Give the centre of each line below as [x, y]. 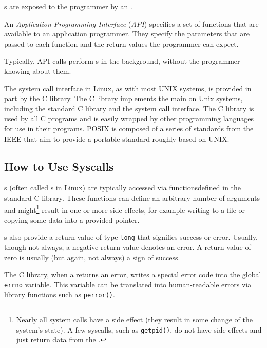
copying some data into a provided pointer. [72, 219]
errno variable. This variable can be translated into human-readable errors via [128, 284]
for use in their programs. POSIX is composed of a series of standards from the [129, 128]
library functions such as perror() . [60, 294]
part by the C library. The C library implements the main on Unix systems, [123, 98]
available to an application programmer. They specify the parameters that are [127, 34]
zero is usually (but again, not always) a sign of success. [92, 257]
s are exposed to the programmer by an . [68, 6]
